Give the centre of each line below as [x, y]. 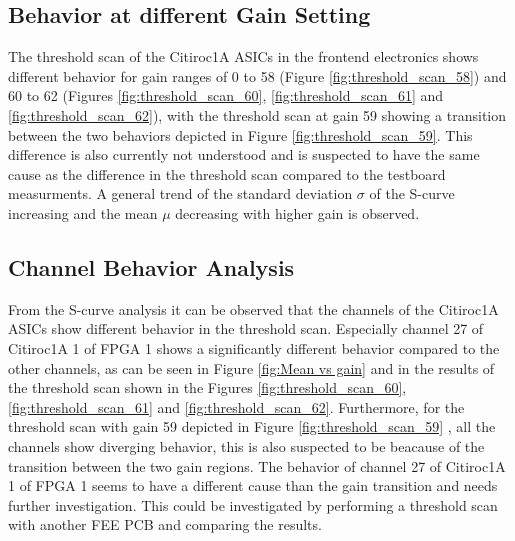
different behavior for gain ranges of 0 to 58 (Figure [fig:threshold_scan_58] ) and [257, 75]
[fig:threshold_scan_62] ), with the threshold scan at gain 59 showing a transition [257, 114]
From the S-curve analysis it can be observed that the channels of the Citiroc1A [253, 308]
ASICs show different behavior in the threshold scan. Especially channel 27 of [246, 328]
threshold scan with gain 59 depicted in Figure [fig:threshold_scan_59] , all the [252, 426]
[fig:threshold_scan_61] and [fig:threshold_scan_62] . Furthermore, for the [236, 406]
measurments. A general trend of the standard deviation [180, 193]
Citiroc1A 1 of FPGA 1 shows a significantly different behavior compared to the [254, 347]
